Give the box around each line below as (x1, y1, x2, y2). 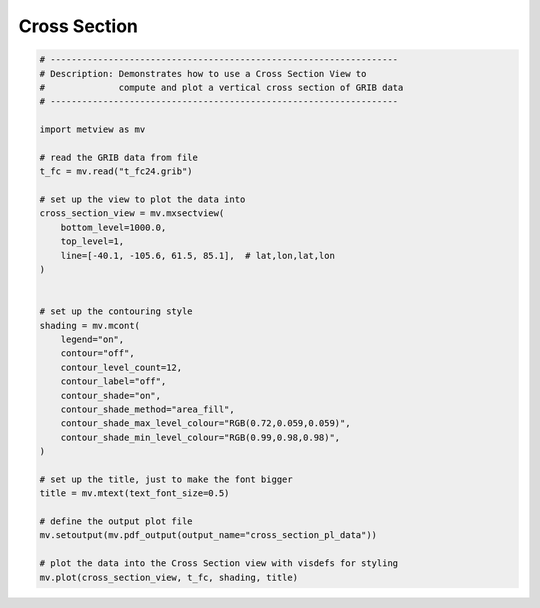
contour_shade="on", (60, 390, 162, 401)
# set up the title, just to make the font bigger (39, 473, 294, 485)
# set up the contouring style (39, 306, 194, 317)
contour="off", (60, 348, 135, 359)
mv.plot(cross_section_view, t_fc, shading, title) (39, 571, 299, 583)
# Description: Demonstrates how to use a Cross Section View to (39, 68, 367, 79)
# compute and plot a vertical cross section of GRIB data (39, 81, 404, 93)
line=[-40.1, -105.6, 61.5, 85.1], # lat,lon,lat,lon (60, 250, 335, 261)
